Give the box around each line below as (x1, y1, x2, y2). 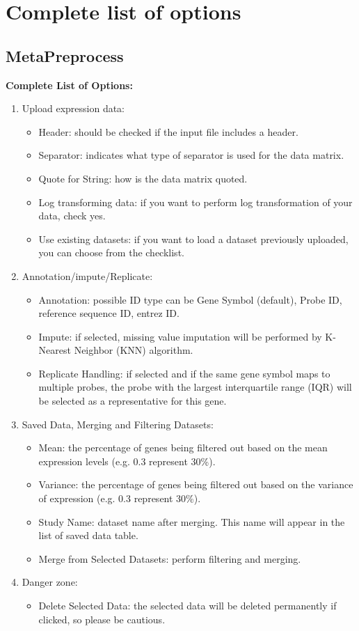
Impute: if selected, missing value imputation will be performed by (38, 329, 322, 343)
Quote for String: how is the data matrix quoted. (38, 171, 248, 185)
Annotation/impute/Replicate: (22, 268, 153, 283)
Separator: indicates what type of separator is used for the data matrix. (38, 148, 344, 162)
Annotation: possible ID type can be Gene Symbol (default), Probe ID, (38, 292, 342, 306)
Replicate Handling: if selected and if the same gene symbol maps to (38, 366, 330, 380)
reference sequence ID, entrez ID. (38, 306, 179, 320)
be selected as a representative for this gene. (38, 394, 227, 408)
